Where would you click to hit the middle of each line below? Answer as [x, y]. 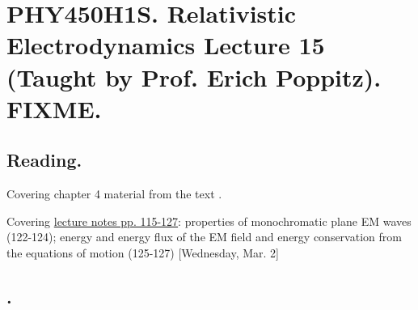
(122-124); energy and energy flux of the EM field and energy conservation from [204, 237]
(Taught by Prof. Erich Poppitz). [194, 76]
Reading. [44, 160]
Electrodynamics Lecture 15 [166, 45]
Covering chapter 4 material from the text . [114, 194]
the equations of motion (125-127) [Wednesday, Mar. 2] [143, 252]
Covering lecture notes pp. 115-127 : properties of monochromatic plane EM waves [209, 221]
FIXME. [54, 108]
